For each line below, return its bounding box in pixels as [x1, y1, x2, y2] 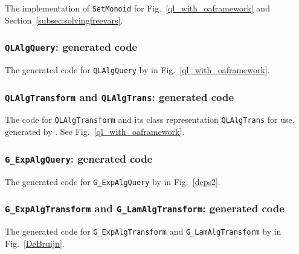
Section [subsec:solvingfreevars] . [5, 13, 123, 26]
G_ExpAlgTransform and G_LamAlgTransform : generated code [5, 201, 285, 216]
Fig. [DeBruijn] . [5, 236, 65, 249]
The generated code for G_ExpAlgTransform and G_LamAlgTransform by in [5, 224, 281, 237]
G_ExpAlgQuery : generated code [5, 151, 153, 166]
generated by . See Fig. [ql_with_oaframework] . [5, 125, 185, 138]
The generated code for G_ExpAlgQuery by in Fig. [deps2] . [5, 175, 220, 187]
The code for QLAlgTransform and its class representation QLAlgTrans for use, [5, 113, 295, 126]
